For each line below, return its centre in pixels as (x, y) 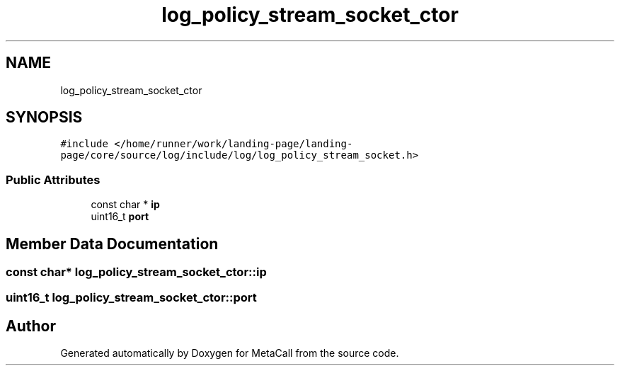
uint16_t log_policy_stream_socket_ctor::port (131, 298)
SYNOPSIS (44, 118)
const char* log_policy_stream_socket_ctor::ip (136, 272)
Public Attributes (53, 179)
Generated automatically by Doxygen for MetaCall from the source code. (230, 353)
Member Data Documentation (112, 244)
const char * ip (125, 205)
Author (31, 326)
